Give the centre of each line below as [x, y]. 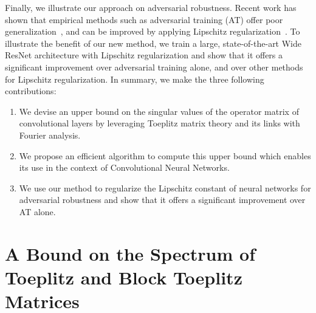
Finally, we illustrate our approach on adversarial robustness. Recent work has [151, 7]
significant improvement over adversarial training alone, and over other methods [154, 67]
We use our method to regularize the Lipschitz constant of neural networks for [165, 187]
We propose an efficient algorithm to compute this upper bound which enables [165, 155]
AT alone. [37, 211]
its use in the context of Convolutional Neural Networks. [124, 167]
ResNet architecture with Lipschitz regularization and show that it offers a [144, 55]
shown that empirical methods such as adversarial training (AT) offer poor [144, 19]
